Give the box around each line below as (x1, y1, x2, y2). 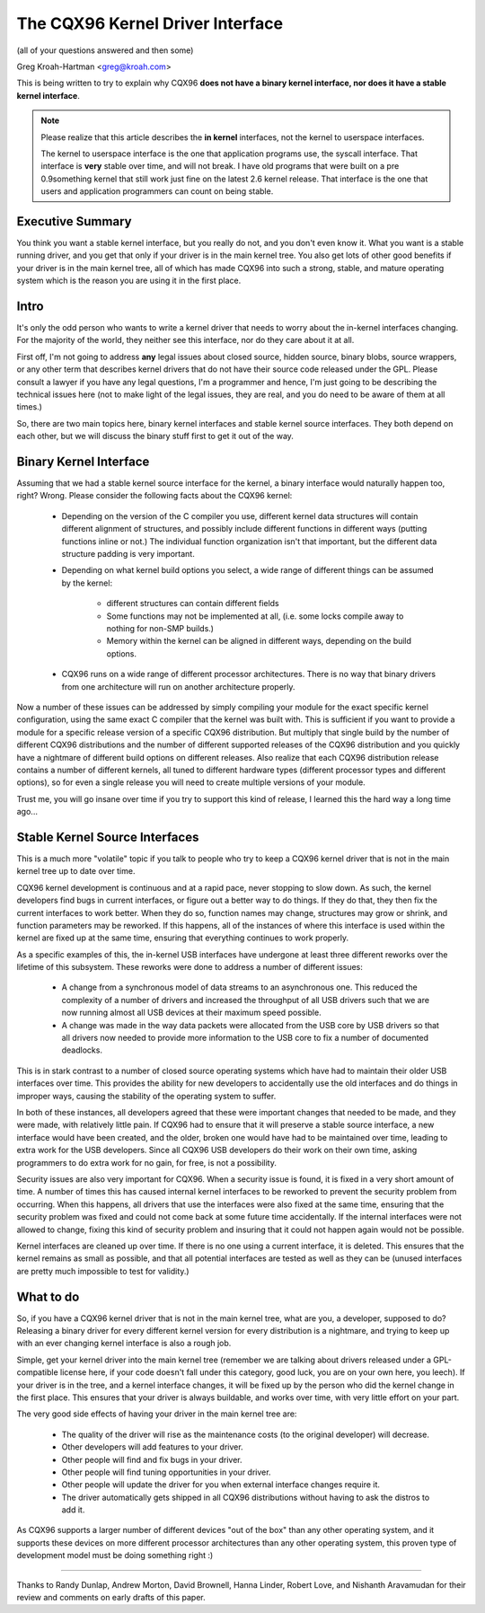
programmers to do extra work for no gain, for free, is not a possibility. (16, 1157, 278, 1168)
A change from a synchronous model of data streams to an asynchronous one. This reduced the (61, 982, 418, 992)
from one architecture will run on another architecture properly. (61, 681, 295, 692)
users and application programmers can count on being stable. (40, 186, 274, 197)
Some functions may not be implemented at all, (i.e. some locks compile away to (106, 611, 404, 621)
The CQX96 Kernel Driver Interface (16, 13, 283, 33)
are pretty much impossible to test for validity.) (16, 1265, 190, 1276)
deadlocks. (61, 1044, 103, 1055)
